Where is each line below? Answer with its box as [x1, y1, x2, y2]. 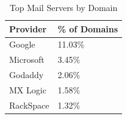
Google [9, 38, 35, 51]
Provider [9, 22, 47, 35]
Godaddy [9, 68, 44, 81]
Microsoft [9, 53, 45, 66]
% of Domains [57, 22, 118, 35]
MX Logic [9, 83, 46, 96]
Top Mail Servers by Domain [9, 1, 118, 13]
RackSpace [9, 98, 49, 111]
